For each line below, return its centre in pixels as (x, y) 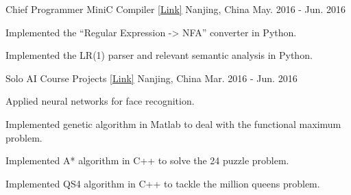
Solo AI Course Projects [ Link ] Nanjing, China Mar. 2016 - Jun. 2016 (152, 78)
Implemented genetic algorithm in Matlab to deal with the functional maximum (173, 123)
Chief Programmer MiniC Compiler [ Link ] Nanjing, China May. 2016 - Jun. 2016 (175, 9)
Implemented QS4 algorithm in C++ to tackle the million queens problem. (163, 183)
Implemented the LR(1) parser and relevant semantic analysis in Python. (159, 55)
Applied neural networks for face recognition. (100, 101)
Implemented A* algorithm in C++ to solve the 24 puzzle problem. (147, 160)
